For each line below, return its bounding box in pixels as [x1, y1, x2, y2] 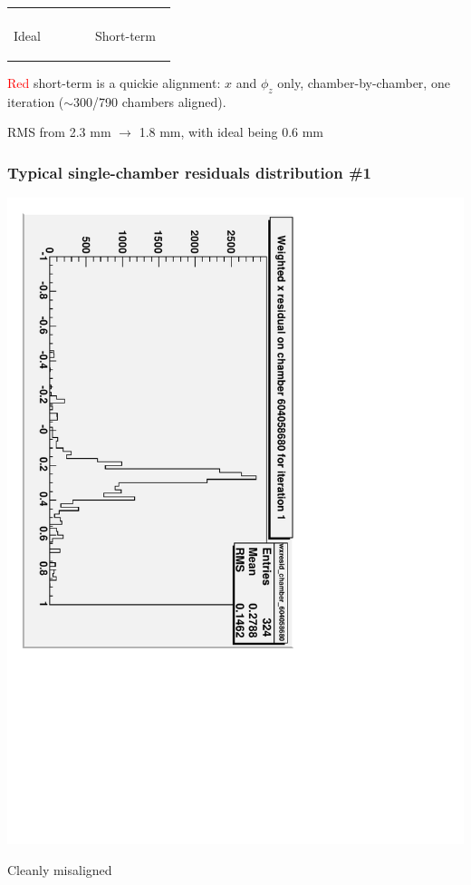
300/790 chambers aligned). [73, 92, 226, 111]
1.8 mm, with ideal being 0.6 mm [139, 122, 324, 141]
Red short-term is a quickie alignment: [7, 73, 221, 92]
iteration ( [7, 92, 64, 111]
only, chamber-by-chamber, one [277, 73, 450, 92]
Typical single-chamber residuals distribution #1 [7, 161, 371, 183]
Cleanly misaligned [7, 861, 112, 880]
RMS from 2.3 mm [7, 122, 111, 141]
